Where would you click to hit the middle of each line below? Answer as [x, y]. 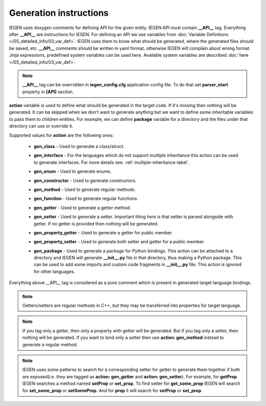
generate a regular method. [50, 344]
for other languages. [54, 271]
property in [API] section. [48, 92]
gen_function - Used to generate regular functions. [86, 199]
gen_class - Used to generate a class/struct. [79, 147]
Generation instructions [59, 13]
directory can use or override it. [41, 126]
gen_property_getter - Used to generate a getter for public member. [103, 232]
